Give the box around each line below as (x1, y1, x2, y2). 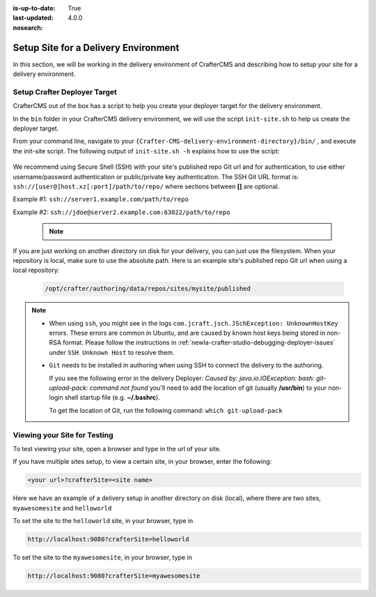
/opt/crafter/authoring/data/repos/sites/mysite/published (45, 285, 251, 293)
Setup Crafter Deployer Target (13, 87, 118, 97)
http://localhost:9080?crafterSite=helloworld (27, 536, 189, 543)
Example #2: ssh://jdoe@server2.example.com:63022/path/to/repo (13, 208, 230, 216)
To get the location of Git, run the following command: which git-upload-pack (49, 406, 283, 414)
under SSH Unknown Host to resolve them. (49, 348, 175, 356)
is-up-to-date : (13, 4, 56, 12)
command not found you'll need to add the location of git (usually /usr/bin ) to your (89, 384, 327, 392)
